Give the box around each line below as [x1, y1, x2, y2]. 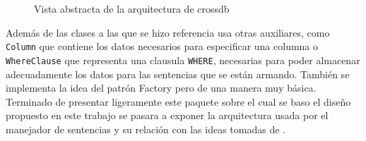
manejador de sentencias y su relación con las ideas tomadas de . [6, 121, 285, 136]
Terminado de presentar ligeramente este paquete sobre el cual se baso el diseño [6, 94, 351, 109]
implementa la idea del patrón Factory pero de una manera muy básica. [6, 80, 317, 95]
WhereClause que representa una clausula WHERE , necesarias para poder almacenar [6, 52, 360, 67]
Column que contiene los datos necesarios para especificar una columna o [6, 39, 319, 54]
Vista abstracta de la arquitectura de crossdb [34, 1, 230, 16]
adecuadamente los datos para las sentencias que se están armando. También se [6, 66, 350, 81]
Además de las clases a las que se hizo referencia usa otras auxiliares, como [6, 25, 330, 39]
